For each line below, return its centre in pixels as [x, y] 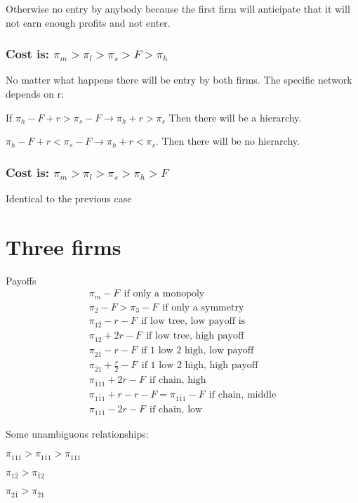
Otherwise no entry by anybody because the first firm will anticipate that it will [178, 8]
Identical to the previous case [69, 198]
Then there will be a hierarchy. [235, 117]
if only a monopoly [164, 294]
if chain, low [176, 409]
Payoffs [21, 280]
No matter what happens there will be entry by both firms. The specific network [179, 80]
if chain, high [178, 380]
